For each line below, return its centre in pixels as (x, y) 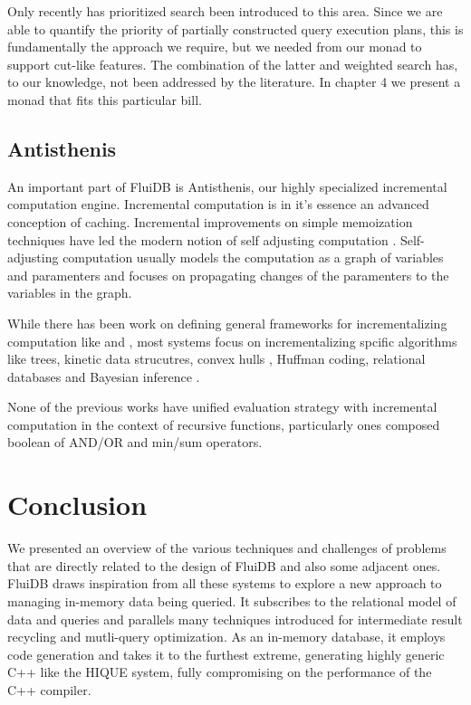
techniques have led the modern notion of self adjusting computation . (202, 239)
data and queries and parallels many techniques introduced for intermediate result (235, 619)
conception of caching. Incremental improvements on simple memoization (210, 221)
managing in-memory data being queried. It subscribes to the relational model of (232, 600)
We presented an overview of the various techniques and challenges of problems (227, 548)
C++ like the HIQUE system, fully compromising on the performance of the (220, 672)
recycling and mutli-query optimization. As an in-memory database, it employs (226, 637)
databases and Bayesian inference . (104, 376)
